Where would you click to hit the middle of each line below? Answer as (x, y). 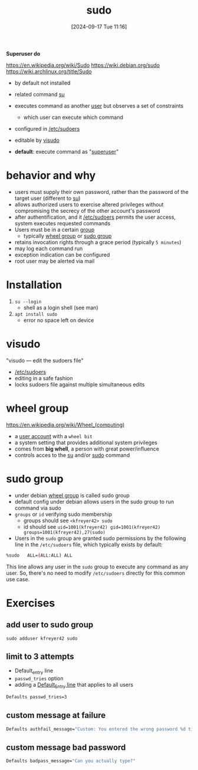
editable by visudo (37, 140)
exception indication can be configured (62, 254)
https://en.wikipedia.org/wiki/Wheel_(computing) (65, 425)
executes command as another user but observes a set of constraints (99, 106)
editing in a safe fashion (44, 378)
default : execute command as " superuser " (67, 151)
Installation (34, 285)
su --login (28, 302)
